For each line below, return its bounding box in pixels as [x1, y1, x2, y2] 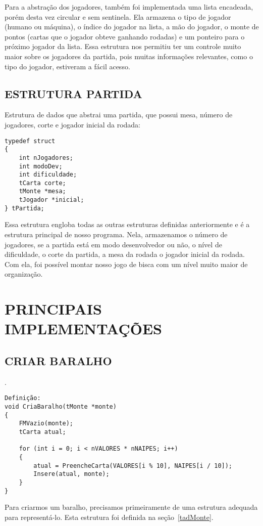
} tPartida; [5, 204, 44, 212]
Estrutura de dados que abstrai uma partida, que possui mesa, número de [5, 109, 233, 120]
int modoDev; [19, 162, 63, 170]
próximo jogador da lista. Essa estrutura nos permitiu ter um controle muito [5, 41, 241, 52]
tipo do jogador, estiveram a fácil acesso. [5, 61, 130, 71]
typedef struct [5, 137, 56, 145]
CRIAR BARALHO [5, 353, 112, 368]
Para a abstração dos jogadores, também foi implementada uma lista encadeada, [5, 2, 253, 12]
